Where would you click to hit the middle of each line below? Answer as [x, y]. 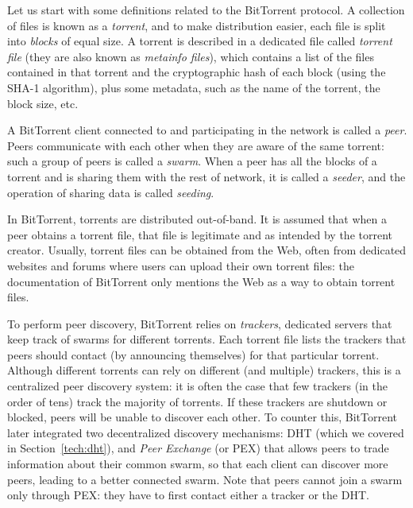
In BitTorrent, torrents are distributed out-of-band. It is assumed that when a [197, 219]
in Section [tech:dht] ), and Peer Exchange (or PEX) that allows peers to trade [198, 448]
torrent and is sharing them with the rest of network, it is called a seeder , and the [206, 176]
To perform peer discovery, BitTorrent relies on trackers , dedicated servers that [200, 323]
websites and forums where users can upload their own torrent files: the [181, 265]
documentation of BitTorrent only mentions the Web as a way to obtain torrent [201, 281]
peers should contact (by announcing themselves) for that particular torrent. [193, 354]
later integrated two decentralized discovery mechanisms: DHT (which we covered [206, 432]
